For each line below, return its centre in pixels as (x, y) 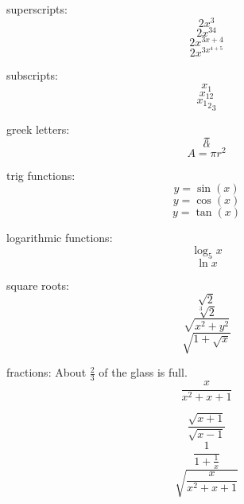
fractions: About (46, 372)
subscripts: (32, 75)
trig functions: (41, 175)
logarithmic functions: (60, 238)
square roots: (38, 285)
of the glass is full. (143, 372)
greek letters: (38, 129)
